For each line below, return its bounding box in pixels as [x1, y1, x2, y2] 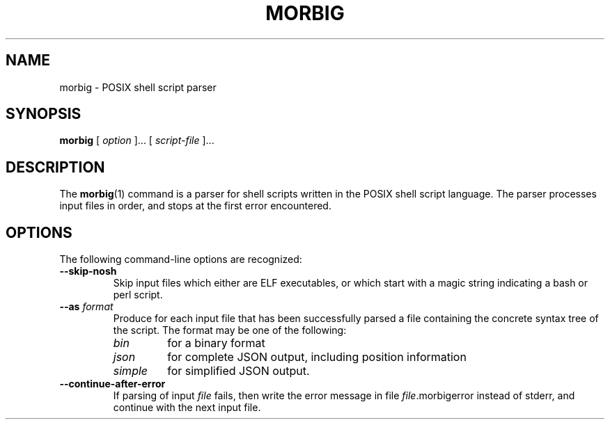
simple [113, 364, 148, 378]
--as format [59, 300, 114, 313]
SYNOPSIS [6, 105, 81, 123]
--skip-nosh [59, 265, 117, 278]
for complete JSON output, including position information [167, 350, 467, 364]
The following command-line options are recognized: [59, 253, 302, 266]
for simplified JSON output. [167, 364, 310, 378]
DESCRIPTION [6, 158, 105, 176]
